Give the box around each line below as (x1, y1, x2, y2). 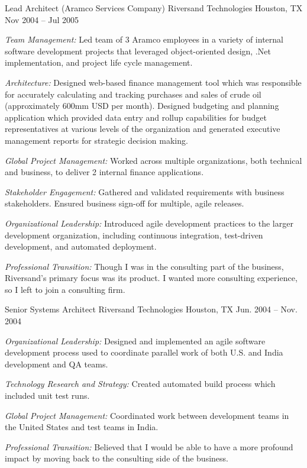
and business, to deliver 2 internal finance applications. (5, 166, 204, 178)
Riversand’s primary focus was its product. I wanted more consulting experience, (5, 272, 298, 284)
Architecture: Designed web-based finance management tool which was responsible (5, 76, 302, 88)
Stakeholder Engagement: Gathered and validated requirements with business (5, 185, 285, 198)
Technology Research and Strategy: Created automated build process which (5, 377, 276, 390)
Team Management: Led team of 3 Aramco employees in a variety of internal (5, 33, 283, 46)
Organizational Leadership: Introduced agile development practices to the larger (5, 217, 293, 229)
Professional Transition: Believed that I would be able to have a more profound (5, 440, 293, 453)
